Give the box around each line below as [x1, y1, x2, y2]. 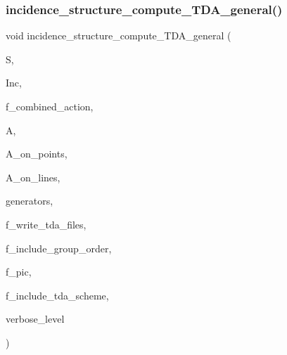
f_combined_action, [6, 99, 94, 113]
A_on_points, [6, 146, 68, 161]
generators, [6, 193, 53, 208]
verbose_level [6, 311, 65, 326]
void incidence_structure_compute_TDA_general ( [6, 28, 231, 43]
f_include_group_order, [6, 240, 112, 255]
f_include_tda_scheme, [6, 288, 109, 302]
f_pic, [6, 264, 32, 279]
